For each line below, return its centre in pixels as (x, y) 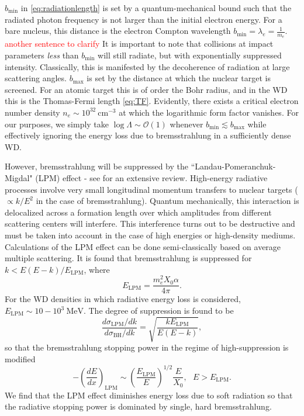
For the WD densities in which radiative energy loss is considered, (123, 299)
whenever (186, 124)
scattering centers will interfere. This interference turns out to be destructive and (150, 223)
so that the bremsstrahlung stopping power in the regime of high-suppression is (147, 347)
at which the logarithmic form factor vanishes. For (209, 112)
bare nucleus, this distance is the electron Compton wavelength (118, 31)
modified (20, 358)
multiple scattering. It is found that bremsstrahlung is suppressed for (128, 258)
